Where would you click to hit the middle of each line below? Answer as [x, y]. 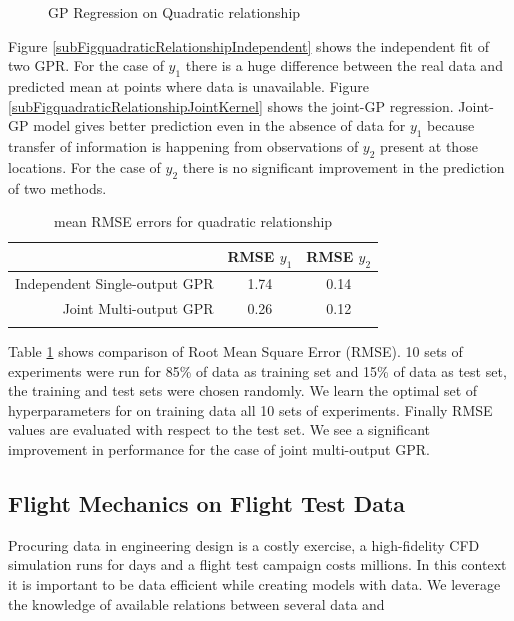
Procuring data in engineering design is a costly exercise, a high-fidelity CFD [244, 544]
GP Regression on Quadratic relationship [174, 12]
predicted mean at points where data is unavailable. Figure [188, 85]
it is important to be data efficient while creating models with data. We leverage [254, 583]
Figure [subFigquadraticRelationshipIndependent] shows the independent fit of [248, 45]
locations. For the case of [84, 166]
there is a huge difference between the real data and [344, 65]
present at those [429, 145]
